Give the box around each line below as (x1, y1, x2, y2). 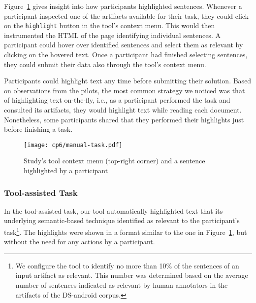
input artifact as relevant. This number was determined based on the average (15, 270, 248, 280)
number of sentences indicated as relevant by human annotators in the (15, 280, 228, 290)
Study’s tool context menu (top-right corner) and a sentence (24, 155, 205, 166)
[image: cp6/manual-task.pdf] (24, 141, 123, 149)
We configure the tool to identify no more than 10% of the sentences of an (15, 260, 239, 270)
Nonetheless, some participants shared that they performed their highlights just (4, 114, 244, 124)
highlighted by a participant (24, 165, 108, 176)
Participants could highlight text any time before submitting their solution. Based (4, 76, 252, 86)
